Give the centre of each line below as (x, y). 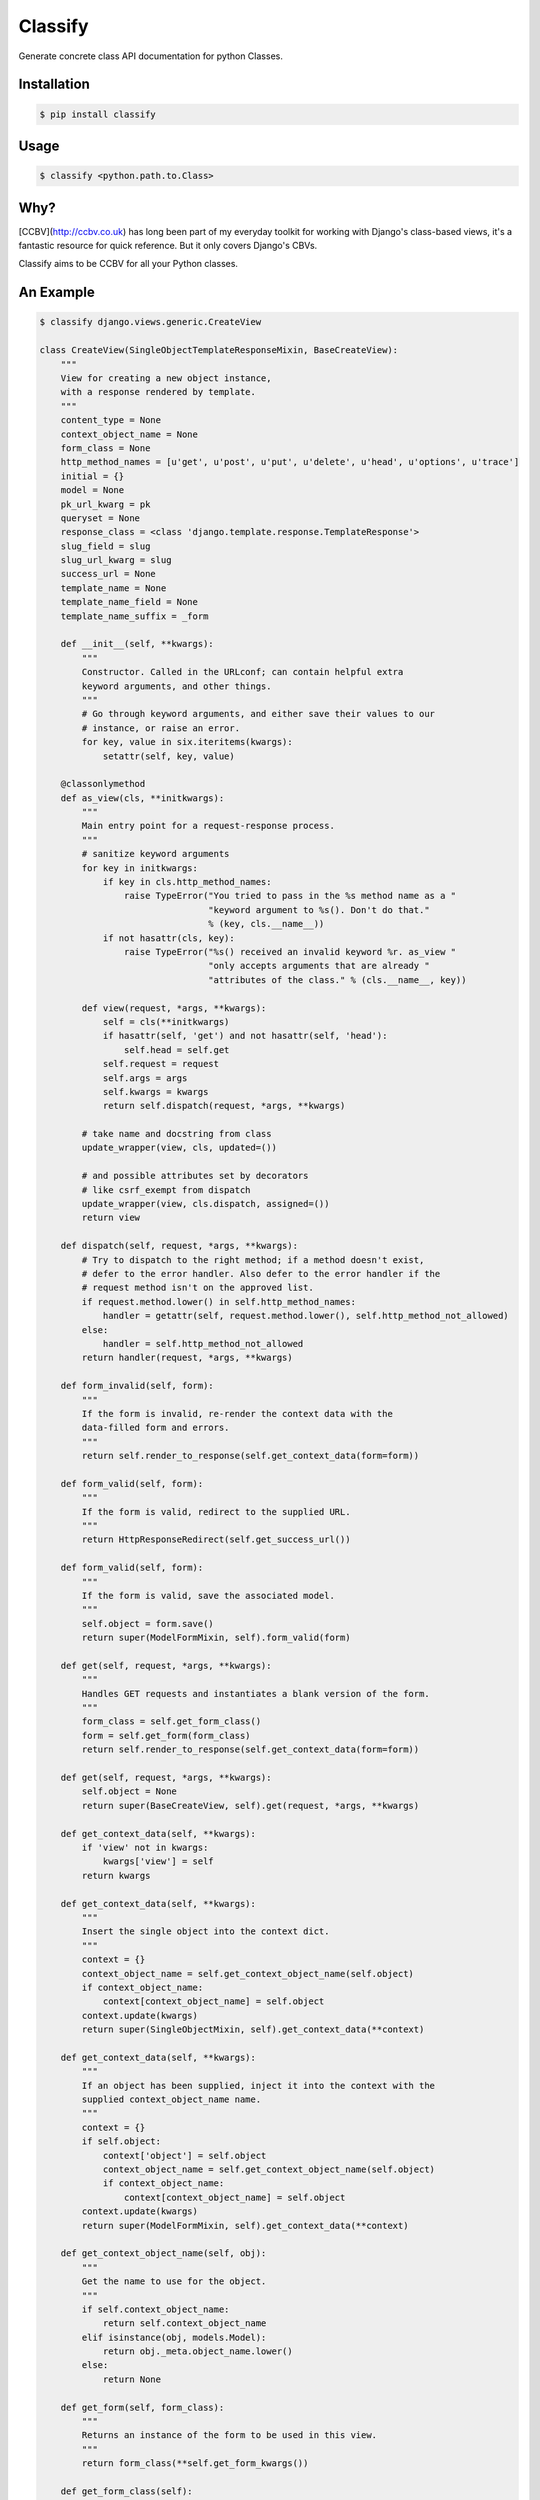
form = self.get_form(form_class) (166, 1735)
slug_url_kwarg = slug (116, 560)
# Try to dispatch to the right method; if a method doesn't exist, (253, 1259)
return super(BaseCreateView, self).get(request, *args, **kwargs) (250, 1805)
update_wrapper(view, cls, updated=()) (179, 1148)
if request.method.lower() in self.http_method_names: (219, 1301)
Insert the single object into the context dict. (205, 1931)
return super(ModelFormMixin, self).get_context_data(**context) (245, 2225)
